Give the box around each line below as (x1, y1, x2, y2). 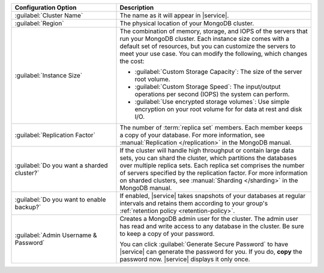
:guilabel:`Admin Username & (14, 231, 97, 239)
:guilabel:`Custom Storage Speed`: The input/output (134, 83, 281, 91)
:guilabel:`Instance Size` (14, 71, 83, 79)
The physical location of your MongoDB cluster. (119, 19, 254, 27)
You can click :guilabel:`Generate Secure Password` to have (119, 240, 289, 248)
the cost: (119, 57, 145, 65)
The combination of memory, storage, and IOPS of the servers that (119, 27, 308, 35)
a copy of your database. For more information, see (119, 131, 265, 139)
